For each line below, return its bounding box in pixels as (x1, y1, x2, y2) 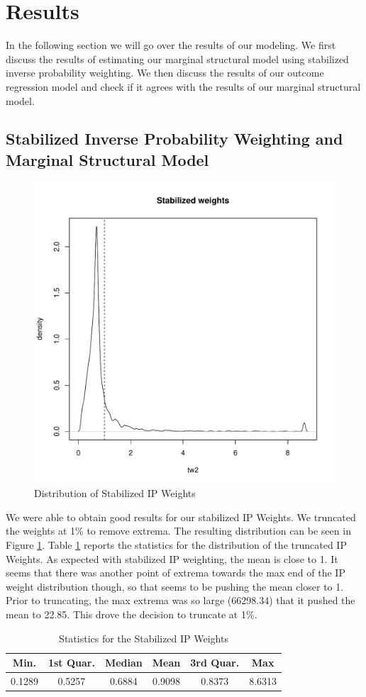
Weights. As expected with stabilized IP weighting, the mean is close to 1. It (6, 551, 338, 566)
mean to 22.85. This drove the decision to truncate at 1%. (6, 607, 257, 622)
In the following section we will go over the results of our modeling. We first (6, 38, 336, 52)
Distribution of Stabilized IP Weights (34, 486, 196, 501)
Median (104, 655, 143, 670)
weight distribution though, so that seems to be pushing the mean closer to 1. (6, 579, 344, 593)
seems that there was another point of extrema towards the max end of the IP (6, 565, 345, 580)
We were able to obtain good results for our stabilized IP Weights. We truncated (6, 509, 356, 524)
